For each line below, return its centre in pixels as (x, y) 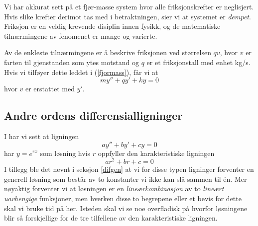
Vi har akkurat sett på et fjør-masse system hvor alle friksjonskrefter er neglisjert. (129, 6)
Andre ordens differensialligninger (93, 115)
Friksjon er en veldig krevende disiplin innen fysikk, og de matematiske (112, 26)
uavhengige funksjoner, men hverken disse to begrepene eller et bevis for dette (123, 198)
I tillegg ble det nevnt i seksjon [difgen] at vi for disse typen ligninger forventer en (129, 169)
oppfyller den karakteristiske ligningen (156, 153)
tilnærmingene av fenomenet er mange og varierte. (81, 36)
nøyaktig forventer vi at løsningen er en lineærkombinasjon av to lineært (114, 188)
